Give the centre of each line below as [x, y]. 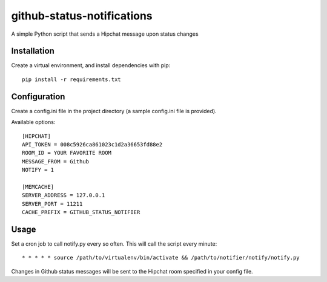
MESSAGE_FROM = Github [56, 161]
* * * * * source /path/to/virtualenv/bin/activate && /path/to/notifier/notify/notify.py [161, 258]
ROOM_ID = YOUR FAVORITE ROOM [67, 153]
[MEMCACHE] [38, 187]
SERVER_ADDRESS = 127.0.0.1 [64, 195]
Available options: [33, 122]
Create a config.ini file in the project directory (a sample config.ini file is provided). [114, 111]
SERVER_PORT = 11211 [52, 204]
